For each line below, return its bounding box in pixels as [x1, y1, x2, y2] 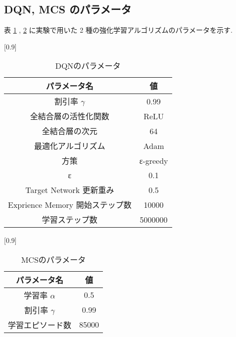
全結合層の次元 [42, 125, 97, 137]
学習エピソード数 [8, 319, 72, 331]
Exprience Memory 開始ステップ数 [8, 199, 132, 211]
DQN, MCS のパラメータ [4, 1, 132, 17]
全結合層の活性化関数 [30, 110, 109, 122]
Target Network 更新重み [25, 184, 114, 196]
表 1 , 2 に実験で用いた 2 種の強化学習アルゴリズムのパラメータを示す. [4, 25, 233, 35]
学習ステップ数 [42, 214, 97, 226]
